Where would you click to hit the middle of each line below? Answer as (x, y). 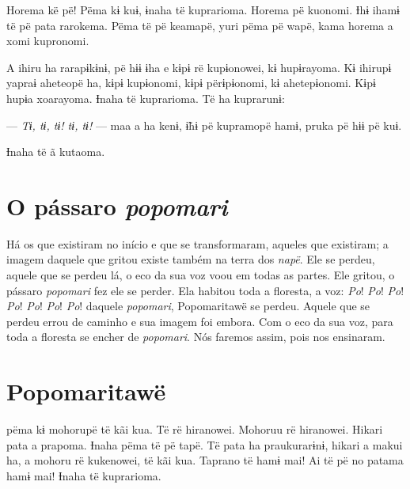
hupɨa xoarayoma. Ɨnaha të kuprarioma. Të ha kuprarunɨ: (146, 98)
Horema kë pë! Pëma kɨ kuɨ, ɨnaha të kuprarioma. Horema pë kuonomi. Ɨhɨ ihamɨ (203, 9)
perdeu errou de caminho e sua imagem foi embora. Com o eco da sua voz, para (200, 321)
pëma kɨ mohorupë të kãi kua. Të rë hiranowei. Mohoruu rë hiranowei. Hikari (195, 429)
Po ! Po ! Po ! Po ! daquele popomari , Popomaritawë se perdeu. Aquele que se (188, 306)
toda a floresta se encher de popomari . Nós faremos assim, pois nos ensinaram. (196, 337)
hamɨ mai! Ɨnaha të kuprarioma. (84, 475)
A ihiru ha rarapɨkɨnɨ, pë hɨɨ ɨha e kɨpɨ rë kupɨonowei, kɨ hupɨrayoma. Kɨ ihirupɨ (199, 67)
